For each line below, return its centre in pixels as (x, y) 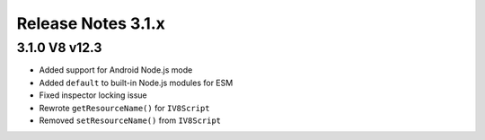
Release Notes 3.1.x (91, 23)
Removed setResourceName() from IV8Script (130, 120)
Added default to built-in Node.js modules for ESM (136, 83)
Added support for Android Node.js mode (116, 70)
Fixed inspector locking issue (93, 95)
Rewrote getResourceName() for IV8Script (124, 108)
